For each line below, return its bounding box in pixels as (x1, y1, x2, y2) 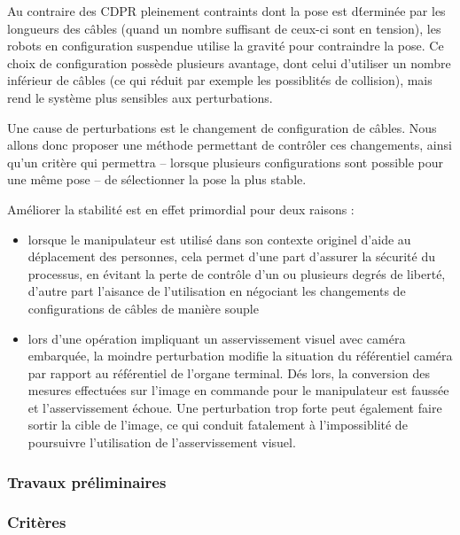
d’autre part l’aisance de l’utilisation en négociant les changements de (27, 282, 406, 300)
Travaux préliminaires (7, 470, 167, 492)
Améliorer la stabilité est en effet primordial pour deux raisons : (7, 199, 355, 218)
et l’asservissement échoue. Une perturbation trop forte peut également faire (27, 398, 442, 416)
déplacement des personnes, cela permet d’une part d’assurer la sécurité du (27, 247, 435, 266)
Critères (7, 511, 66, 533)
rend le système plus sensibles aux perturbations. (7, 88, 273, 106)
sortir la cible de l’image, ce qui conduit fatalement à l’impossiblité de (27, 415, 408, 434)
